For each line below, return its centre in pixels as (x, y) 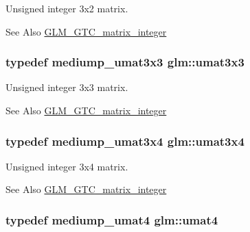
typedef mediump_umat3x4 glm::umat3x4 (125, 141)
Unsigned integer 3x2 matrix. (67, 8)
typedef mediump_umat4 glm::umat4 (112, 219)
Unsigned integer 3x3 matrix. (67, 87)
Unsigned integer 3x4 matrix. (67, 166)
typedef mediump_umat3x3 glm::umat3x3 (125, 62)
